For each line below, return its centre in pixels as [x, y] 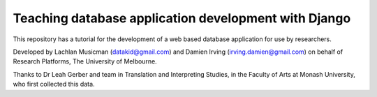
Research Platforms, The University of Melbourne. [85, 61]
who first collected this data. [54, 84]
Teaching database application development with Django [182, 18]
